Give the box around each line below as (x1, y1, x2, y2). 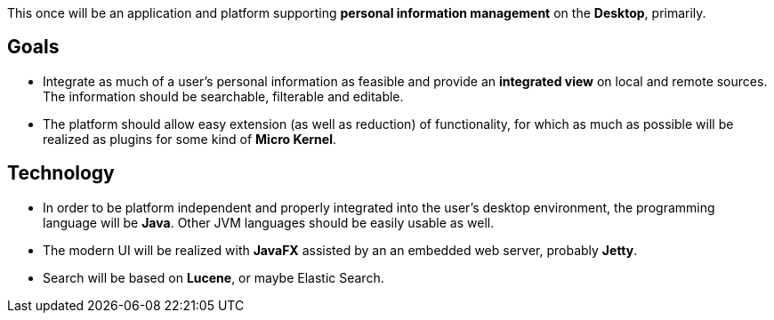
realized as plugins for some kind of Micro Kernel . (43, 131, 336, 147)
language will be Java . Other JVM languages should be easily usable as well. (43, 214, 495, 230)
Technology (7, 162, 115, 185)
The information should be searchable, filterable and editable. (43, 88, 404, 104)
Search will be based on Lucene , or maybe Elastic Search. (43, 269, 384, 285)
